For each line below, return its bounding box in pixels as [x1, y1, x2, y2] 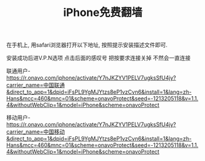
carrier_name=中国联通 [6, 81, 65, 89]
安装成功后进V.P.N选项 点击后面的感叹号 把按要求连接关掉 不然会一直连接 [6, 54, 191, 62]
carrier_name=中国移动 [6, 128, 65, 135]
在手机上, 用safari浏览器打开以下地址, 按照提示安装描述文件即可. [6, 41, 168, 49]
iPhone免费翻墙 [63, 6, 143, 20]
